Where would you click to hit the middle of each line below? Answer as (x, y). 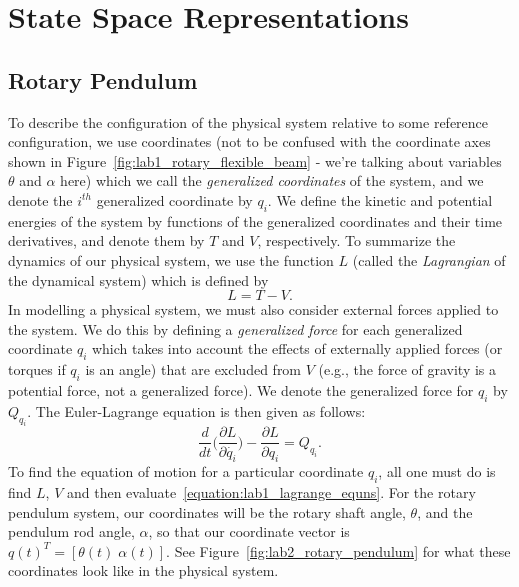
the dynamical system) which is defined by (138, 279)
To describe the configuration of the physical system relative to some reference (248, 121)
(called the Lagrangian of (429, 259)
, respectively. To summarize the (356, 240)
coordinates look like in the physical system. (143, 570)
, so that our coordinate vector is (249, 531)
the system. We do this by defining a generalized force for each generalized (235, 328)
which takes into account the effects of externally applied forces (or (297, 348)
